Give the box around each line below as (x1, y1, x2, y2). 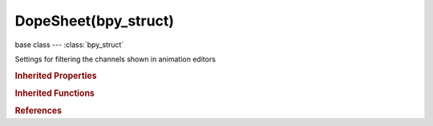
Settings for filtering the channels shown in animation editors (14, 54, 216, 64)
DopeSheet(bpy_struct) (14, 12, 174, 30)
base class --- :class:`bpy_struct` (14, 40, 124, 49)
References (14, 105, 63, 116)
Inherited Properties (14, 70, 98, 81)
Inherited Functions (14, 88, 95, 99)
